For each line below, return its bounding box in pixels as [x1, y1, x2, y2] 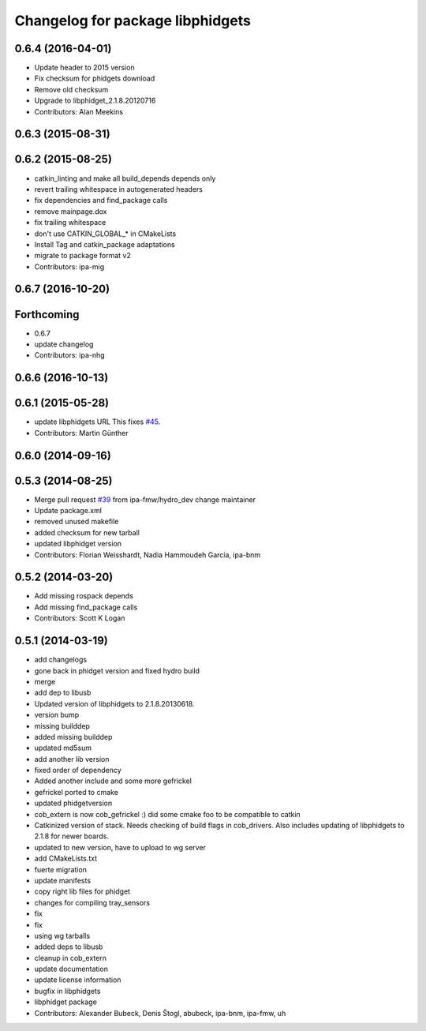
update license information [34, 975, 121, 984]
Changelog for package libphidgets [14, 12, 252, 29]
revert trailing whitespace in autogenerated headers [34, 184, 203, 193]
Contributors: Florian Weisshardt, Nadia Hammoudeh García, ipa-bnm [34, 549, 261, 560]
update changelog [34, 339, 94, 349]
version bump [34, 710, 80, 720]
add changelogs [34, 655, 87, 665]
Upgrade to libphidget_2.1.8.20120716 [34, 96, 156, 106]
